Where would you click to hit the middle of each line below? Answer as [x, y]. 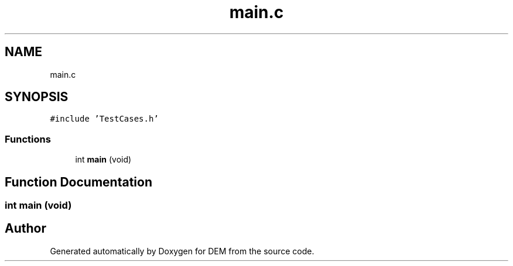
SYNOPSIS [37, 97]
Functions [28, 139]
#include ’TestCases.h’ [104, 119]
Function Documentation [78, 182]
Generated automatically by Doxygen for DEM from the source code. [182, 251]
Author [25, 229]
